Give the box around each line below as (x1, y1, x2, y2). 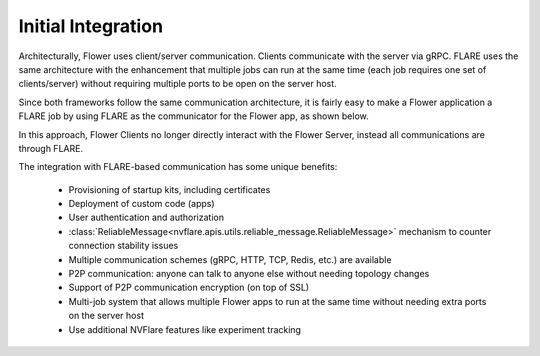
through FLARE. (18, 142, 84, 154)
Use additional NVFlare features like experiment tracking (68, 323, 302, 335)
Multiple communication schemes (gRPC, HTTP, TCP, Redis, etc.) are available (68, 253, 392, 265)
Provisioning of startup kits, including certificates (68, 183, 271, 195)
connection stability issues (68, 240, 179, 252)
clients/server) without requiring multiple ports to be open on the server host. (18, 78, 337, 90)
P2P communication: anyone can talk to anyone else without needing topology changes (68, 268, 430, 280)
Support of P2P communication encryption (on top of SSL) (68, 281, 310, 294)
